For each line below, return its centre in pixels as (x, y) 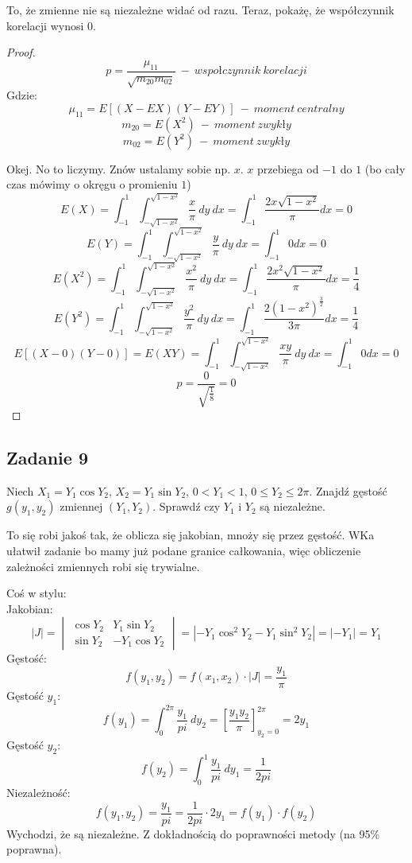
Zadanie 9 (47, 458)
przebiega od (288, 168)
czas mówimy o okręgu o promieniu (92, 184)
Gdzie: (22, 95)
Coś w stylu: (37, 593)
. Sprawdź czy (187, 506)
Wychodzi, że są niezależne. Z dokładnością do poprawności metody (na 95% (193, 833)
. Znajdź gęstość (348, 490)
